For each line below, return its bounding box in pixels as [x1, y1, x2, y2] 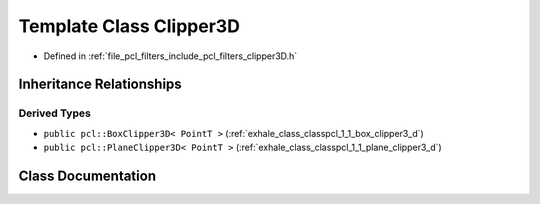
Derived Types [18, 106, 92, 120]
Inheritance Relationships [18, 76, 182, 93]
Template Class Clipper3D [18, 15, 240, 37]
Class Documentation [18, 167, 157, 184]
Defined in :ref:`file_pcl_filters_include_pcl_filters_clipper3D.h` [43, 50, 298, 62]
